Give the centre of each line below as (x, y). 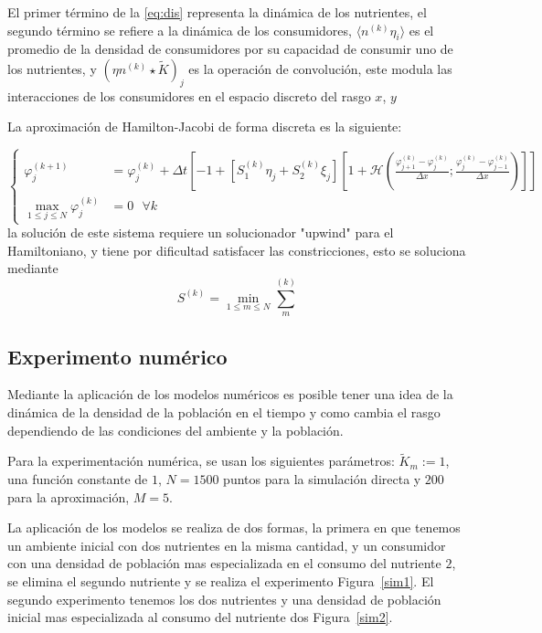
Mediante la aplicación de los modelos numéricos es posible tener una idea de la (230, 394)
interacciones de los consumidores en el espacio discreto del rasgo (189, 95)
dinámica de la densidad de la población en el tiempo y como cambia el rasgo (224, 411)
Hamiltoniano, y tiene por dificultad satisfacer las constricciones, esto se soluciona (237, 250)
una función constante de (78, 478)
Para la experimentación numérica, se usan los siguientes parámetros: (201, 461)
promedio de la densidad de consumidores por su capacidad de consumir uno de (230, 49)
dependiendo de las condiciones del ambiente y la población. (175, 430)
